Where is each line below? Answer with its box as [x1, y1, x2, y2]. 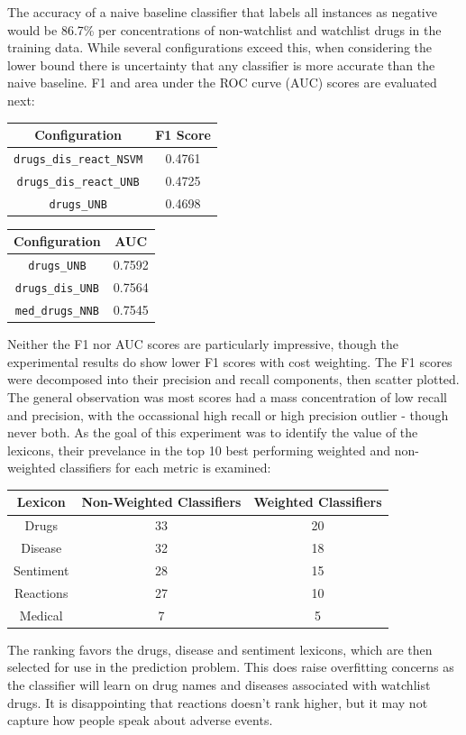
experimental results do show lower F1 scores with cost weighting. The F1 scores [7, 352, 452, 371]
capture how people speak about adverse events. [7, 711, 273, 730]
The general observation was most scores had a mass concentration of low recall [7, 387, 447, 406]
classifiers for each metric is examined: [59, 458, 271, 477]
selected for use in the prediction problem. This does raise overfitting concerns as [7, 657, 454, 676]
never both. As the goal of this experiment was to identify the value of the [7, 423, 418, 442]
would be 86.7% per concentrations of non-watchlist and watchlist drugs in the [7, 20, 442, 39]
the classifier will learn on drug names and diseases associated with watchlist [7, 675, 431, 694]
